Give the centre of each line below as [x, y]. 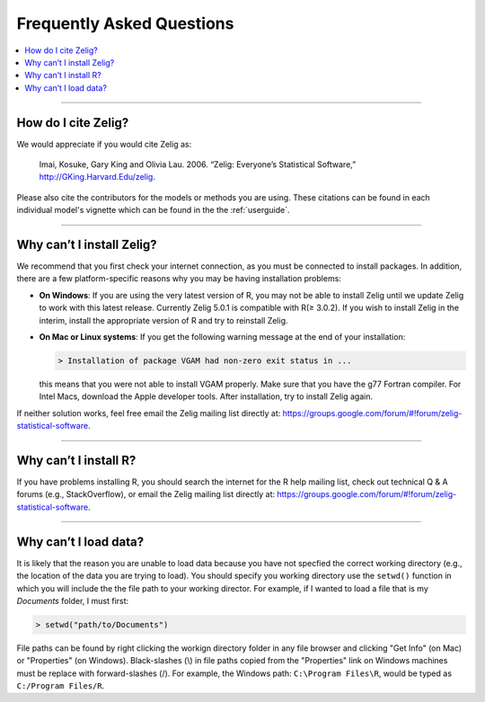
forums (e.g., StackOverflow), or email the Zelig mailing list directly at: [146, 494]
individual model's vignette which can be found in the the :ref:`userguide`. [153, 210]
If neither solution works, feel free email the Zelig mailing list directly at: [149, 413]
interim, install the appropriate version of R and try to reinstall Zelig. [163, 320]
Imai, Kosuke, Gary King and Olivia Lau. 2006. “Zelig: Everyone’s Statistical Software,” [198, 164]
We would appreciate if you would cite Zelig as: [104, 144]
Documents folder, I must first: [73, 600]
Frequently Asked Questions [125, 23]
